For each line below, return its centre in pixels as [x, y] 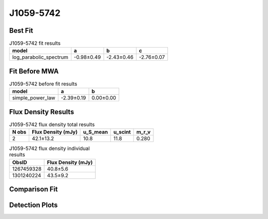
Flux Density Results [42, 112]
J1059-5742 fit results [35, 43]
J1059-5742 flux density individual [50, 148]
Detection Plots [33, 205]
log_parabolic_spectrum [40, 57]
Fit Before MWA [34, 71]
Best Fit [21, 31]
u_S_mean [96, 132]
